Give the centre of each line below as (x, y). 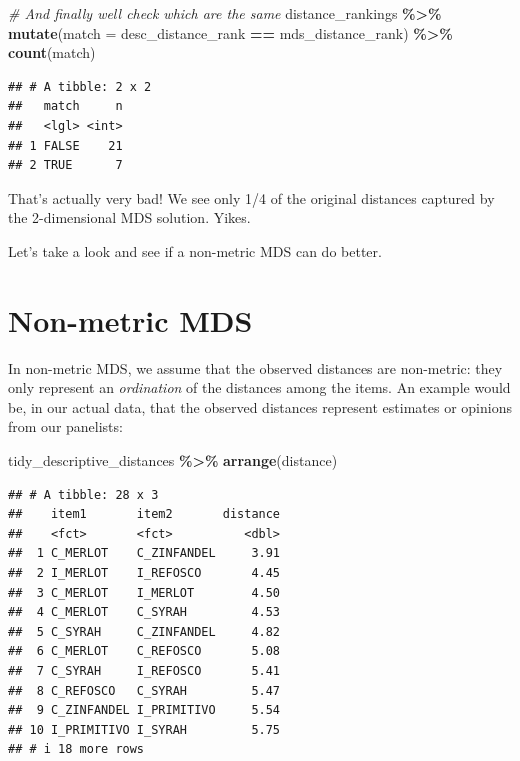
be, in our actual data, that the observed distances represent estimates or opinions (260, 406)
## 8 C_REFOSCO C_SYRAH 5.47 (144, 690)
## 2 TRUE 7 (65, 165)
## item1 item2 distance (144, 514)
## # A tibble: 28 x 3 (83, 494)
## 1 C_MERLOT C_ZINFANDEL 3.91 (144, 553)
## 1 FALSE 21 (65, 145)
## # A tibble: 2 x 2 (80, 86)
